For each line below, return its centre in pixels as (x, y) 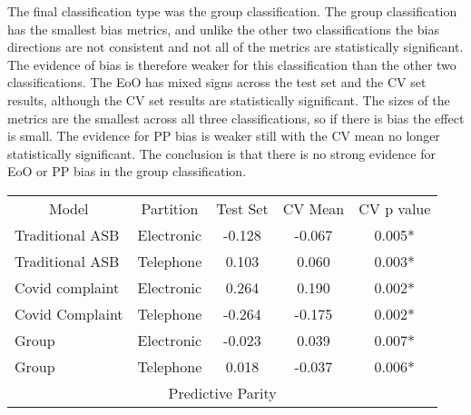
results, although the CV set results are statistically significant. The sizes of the (229, 99)
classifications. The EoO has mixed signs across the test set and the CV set (217, 82)
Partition (170, 208)
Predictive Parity (222, 392)
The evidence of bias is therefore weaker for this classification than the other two (232, 64)
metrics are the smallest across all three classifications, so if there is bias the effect (236, 118)
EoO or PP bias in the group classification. (127, 171)
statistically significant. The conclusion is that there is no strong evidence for (221, 153)
